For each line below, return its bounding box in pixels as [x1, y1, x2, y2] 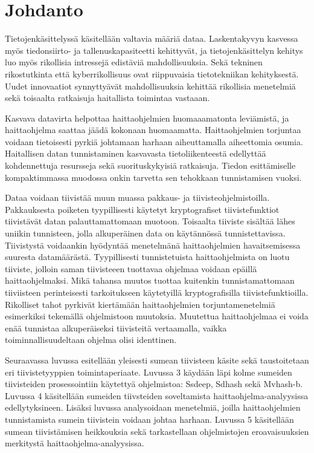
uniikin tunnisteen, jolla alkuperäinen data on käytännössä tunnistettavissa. [5, 227, 286, 240]
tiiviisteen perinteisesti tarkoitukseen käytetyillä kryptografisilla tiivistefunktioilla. [5, 286, 309, 298]
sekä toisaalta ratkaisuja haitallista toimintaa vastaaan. [5, 91, 210, 104]
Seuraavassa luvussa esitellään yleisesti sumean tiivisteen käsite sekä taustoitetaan [5, 353, 309, 366]
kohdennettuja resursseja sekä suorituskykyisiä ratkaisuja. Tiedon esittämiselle [5, 159, 296, 172]
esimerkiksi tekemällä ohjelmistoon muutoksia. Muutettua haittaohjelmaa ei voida [5, 310, 309, 322]
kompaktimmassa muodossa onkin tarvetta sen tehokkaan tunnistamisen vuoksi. [5, 171, 302, 183]
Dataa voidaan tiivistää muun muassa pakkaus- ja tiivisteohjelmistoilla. [5, 191, 270, 204]
